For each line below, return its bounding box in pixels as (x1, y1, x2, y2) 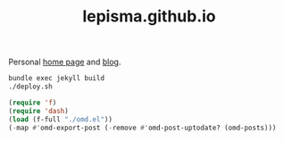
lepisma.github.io (82, 6, 216, 27)
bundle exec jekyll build (8, 74, 104, 83)
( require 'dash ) (8, 106, 69, 115)
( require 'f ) (8, 98, 57, 107)
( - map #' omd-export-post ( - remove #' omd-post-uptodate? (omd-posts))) (8, 123, 277, 132)
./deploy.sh (8, 82, 53, 91)
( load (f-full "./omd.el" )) (8, 114, 113, 124)
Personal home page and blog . (8, 56, 121, 68)
